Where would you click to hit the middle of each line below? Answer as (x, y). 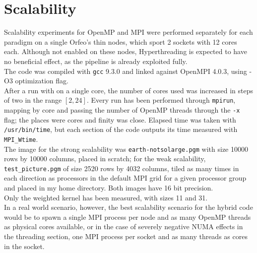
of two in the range (33, 100)
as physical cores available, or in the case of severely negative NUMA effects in (124, 226)
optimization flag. (42, 81)
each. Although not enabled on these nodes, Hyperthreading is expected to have (126, 51)
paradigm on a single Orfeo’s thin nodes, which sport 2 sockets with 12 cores (121, 41)
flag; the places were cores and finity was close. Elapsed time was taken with (120, 119)
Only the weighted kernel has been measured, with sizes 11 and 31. (106, 197)
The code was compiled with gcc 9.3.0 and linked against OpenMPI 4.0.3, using (126, 71)
